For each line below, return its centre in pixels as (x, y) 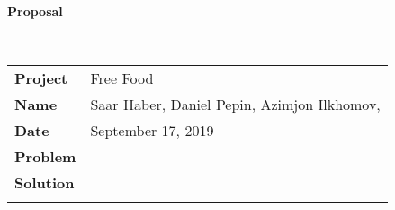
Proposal (35, 11)
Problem (45, 157)
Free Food (122, 78)
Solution (45, 183)
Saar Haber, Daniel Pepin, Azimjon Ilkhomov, (235, 105)
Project (41, 78)
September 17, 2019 (152, 131)
